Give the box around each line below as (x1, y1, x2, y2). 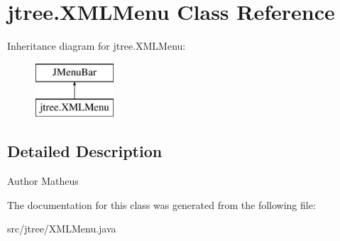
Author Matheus (7, 173, 79, 188)
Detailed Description (7, 140, 163, 162)
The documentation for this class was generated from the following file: (7, 197, 316, 212)
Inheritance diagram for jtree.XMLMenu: (7, 38, 186, 53)
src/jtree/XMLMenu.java (7, 221, 116, 236)
